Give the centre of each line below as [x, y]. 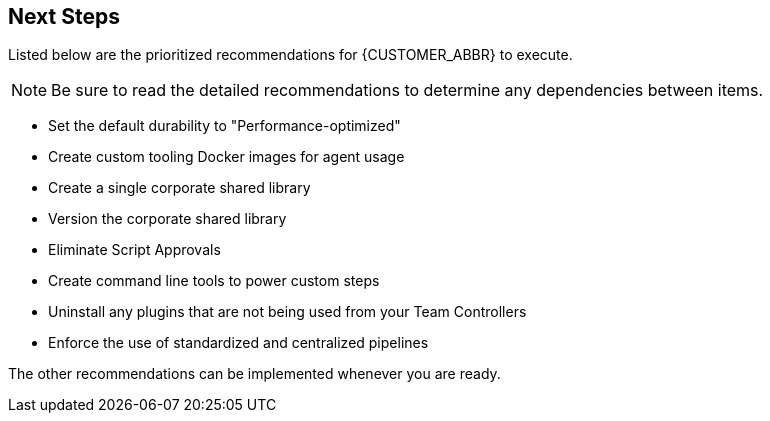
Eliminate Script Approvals [134, 250]
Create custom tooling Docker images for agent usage [226, 157]
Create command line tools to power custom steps [214, 281]
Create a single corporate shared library [179, 188]
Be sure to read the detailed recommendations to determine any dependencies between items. [407, 90]
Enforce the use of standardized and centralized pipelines [238, 343]
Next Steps [64, 16]
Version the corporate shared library [167, 219]
